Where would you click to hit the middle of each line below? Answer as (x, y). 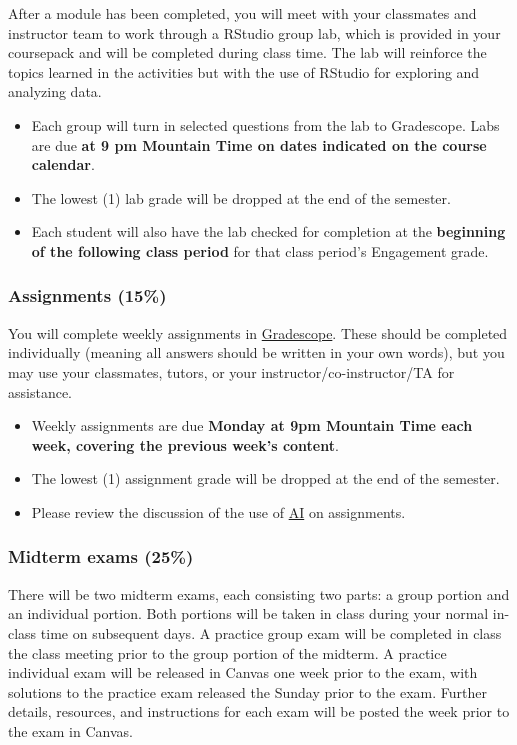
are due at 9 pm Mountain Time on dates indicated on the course (259, 144)
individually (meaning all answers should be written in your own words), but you (256, 352)
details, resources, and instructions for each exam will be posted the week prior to (259, 711)
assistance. (40, 391)
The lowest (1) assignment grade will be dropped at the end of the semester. (265, 478)
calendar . (63, 164)
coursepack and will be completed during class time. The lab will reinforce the (247, 52)
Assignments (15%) (87, 295)
